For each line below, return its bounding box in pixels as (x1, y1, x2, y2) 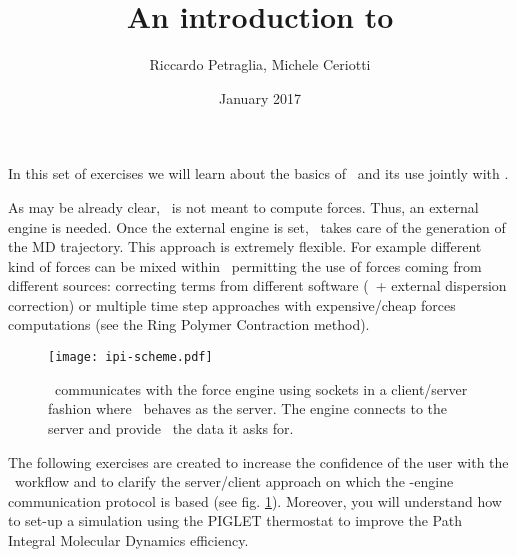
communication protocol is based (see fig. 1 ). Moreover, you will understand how (8, 490, 502, 511)
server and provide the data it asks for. (48, 417, 294, 438)
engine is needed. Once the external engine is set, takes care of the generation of (8, 216, 506, 237)
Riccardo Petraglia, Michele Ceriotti (149, 54, 371, 75)
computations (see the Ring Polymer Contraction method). (8, 314, 370, 335)
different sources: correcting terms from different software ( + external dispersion (8, 275, 507, 296)
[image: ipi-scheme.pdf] (48, 350, 213, 365)
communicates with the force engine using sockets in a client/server (54, 378, 468, 399)
